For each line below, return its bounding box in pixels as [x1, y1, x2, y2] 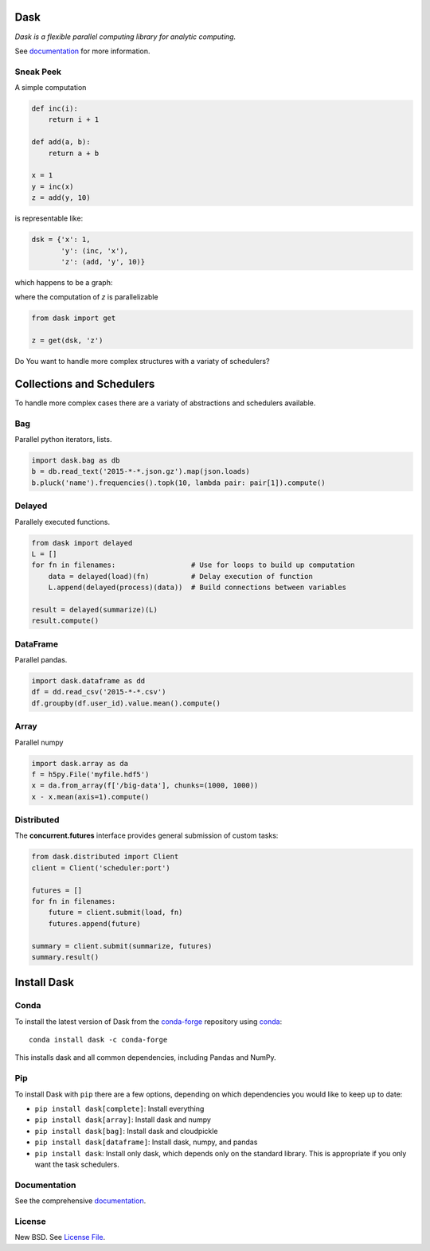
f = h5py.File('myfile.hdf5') [31, 769, 150, 779]
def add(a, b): [31, 138, 91, 147]
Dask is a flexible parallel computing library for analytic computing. [14, 32, 236, 41]
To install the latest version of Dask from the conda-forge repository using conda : [14, 1016, 283, 1026]
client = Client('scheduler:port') [31, 863, 170, 872]
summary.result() [31, 952, 100, 961]
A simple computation [14, 83, 87, 92]
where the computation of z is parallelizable [14, 292, 158, 302]
